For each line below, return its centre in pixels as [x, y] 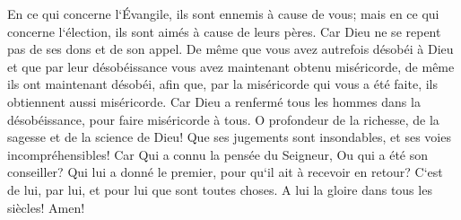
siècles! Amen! [46, 207]
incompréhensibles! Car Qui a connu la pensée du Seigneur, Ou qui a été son [218, 154]
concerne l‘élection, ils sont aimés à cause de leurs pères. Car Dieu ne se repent [224, 31]
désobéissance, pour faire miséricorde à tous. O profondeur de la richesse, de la [223, 119]
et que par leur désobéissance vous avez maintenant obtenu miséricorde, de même [231, 66]
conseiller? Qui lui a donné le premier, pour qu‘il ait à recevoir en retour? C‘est [225, 172]
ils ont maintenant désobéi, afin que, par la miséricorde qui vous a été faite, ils [222, 84]
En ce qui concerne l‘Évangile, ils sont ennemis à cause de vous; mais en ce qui [223, 13]
